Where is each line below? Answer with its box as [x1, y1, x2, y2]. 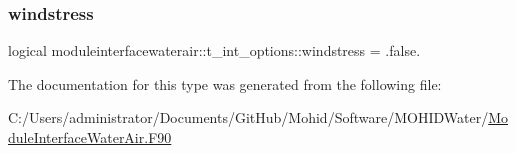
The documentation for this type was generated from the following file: [8, 73, 442, 94]
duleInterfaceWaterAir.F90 [8, 127, 172, 147]
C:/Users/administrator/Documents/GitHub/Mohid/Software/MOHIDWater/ [8, 107, 489, 128]
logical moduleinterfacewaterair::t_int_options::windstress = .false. [8, 40, 421, 61]
